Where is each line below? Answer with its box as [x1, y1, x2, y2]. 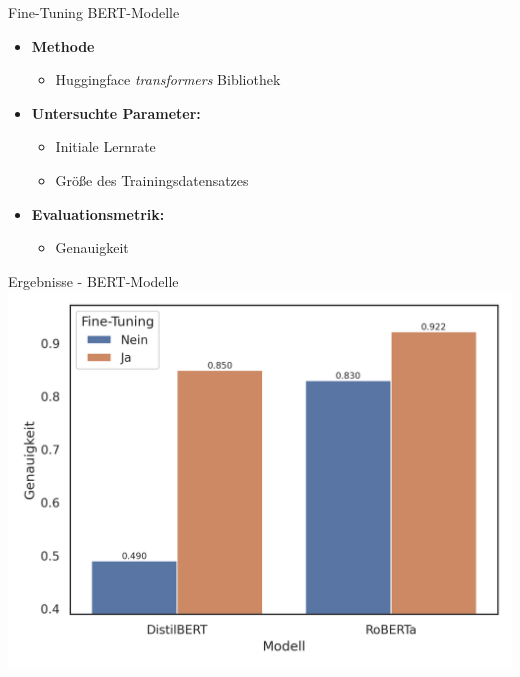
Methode [31, 35, 95, 56]
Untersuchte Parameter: [31, 102, 201, 123]
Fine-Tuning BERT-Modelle [8, 2, 180, 22]
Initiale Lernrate [55, 136, 156, 157]
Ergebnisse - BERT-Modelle [8, 270, 179, 291]
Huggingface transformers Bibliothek [55, 69, 281, 90]
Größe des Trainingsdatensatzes [55, 169, 249, 190]
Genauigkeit [55, 237, 129, 258]
